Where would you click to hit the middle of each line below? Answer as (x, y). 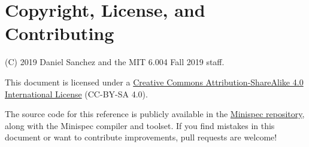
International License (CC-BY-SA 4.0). (76, 94)
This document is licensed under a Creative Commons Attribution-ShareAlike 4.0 (154, 82)
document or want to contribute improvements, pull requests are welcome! (141, 137)
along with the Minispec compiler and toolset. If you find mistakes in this (140, 125)
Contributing (60, 33)
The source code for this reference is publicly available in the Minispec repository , (155, 114)
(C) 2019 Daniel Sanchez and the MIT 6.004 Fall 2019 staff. (115, 62)
